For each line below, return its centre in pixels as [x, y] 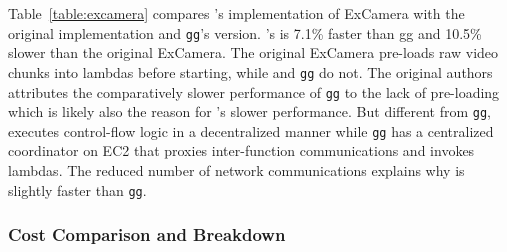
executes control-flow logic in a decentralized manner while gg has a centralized [251, 130]
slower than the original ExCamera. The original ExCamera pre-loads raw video [253, 52]
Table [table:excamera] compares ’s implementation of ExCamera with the [236, 13]
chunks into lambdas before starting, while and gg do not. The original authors [250, 71]
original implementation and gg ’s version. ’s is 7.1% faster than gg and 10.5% [245, 32]
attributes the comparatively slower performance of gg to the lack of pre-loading [254, 91]
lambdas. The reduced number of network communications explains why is [236, 170]
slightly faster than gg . [77, 189]
